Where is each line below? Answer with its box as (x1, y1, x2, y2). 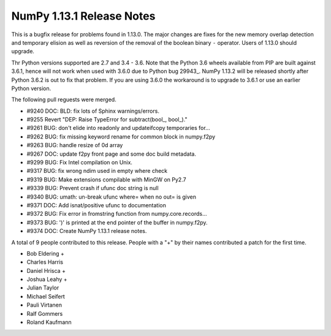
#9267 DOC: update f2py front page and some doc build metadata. (26, 150, 196, 158)
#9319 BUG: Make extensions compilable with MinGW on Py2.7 (26, 175, 186, 183)
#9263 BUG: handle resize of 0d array (26, 142, 123, 149)
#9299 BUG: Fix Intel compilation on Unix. (26, 159, 133, 166)
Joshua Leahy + (26, 276, 67, 283)
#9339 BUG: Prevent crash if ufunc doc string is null (26, 185, 159, 192)
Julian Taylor (26, 284, 59, 291)
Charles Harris (26, 258, 64, 266)
